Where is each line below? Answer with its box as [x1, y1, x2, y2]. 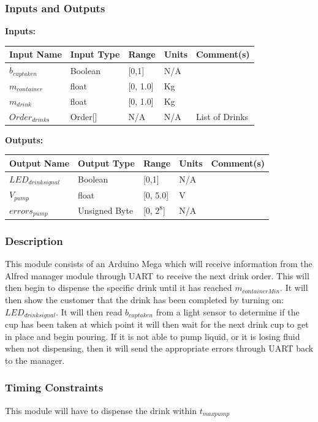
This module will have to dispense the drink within [5, 404, 197, 416]
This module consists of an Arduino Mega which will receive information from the [5, 257, 312, 270]
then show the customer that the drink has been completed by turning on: [5, 293, 284, 306]
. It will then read [55, 305, 123, 318]
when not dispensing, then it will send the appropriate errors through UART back [5, 342, 314, 355]
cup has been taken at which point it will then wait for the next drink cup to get [5, 317, 309, 330]
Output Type [78, 156, 135, 169]
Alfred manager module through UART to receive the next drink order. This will [5, 269, 309, 282]
